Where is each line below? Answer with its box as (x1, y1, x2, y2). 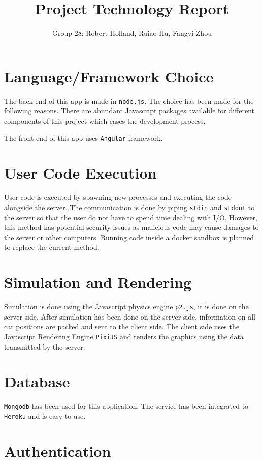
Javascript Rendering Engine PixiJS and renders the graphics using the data (4, 331, 244, 341)
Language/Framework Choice (4, 66, 214, 87)
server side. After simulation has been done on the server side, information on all (4, 311, 255, 322)
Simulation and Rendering (4, 272, 192, 293)
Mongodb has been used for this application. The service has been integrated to (4, 400, 249, 411)
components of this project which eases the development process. (4, 115, 206, 126)
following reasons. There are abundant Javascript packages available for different (4, 105, 255, 116)
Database (4, 371, 70, 392)
